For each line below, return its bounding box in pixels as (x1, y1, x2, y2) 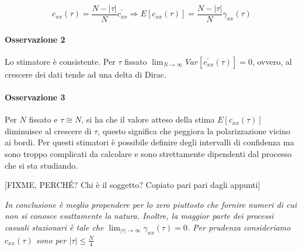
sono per (36, 233, 67, 246)
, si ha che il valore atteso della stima (81, 113, 215, 125)
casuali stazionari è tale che (5, 221, 104, 233)
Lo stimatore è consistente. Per (5, 55, 116, 67)
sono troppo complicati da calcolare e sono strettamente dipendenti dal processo (5, 148, 291, 160)
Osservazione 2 (5, 33, 65, 45)
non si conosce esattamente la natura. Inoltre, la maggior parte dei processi (5, 210, 274, 222)
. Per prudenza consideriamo (187, 221, 291, 233)
